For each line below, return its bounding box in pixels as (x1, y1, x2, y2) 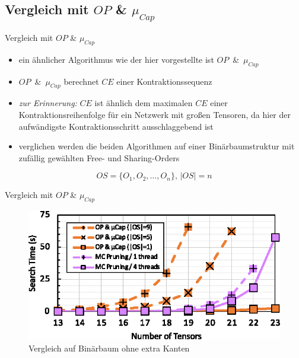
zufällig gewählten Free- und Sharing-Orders (18, 151, 180, 164)
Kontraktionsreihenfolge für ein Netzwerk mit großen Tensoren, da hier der (18, 108, 291, 120)
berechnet (63, 75, 99, 87)
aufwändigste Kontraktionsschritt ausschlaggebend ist (18, 120, 214, 132)
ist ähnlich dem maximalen (94, 97, 193, 109)
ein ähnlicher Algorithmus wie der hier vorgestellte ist (18, 53, 214, 65)
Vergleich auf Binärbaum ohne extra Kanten (28, 342, 190, 354)
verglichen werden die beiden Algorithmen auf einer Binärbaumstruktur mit (18, 140, 295, 152)
